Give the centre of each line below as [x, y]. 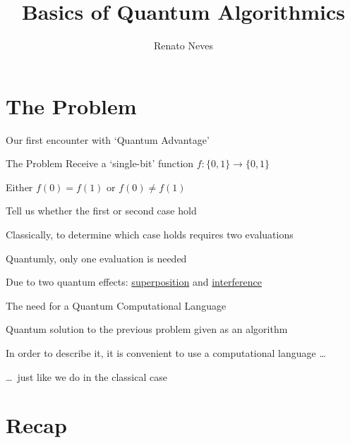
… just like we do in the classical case [86, 376]
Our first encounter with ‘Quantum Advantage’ [108, 139]
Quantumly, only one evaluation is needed [96, 258]
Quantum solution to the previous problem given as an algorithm [147, 329]
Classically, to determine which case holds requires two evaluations [150, 235]
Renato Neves [183, 45]
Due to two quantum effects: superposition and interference [134, 282]
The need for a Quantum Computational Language [116, 305]
